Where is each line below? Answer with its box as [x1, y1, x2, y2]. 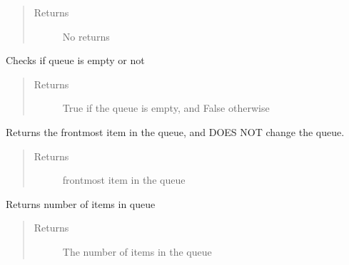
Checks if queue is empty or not [6, 53, 145, 68]
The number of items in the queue [62, 244, 212, 259]
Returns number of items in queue [6, 196, 156, 211]
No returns [62, 28, 110, 43]
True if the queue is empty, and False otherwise [62, 100, 270, 115]
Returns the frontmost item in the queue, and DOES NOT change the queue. [6, 124, 345, 139]
